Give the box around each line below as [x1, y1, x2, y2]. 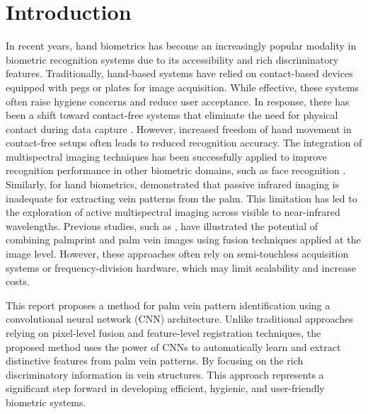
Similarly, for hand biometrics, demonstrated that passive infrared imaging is [6, 177, 340, 192]
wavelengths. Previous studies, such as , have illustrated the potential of [6, 218, 318, 233]
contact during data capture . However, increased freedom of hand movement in [6, 121, 352, 136]
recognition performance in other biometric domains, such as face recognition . [6, 163, 346, 178]
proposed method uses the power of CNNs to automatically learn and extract [6, 339, 341, 354]
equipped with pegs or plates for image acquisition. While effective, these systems [6, 79, 360, 94]
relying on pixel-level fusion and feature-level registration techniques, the [6, 326, 321, 340]
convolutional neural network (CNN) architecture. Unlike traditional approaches [6, 311, 353, 326]
